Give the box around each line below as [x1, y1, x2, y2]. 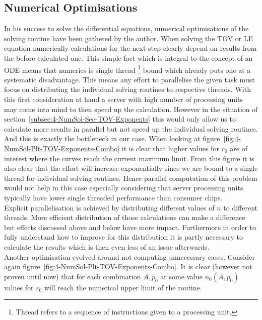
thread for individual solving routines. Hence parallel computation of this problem [4, 172, 257, 183]
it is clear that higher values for [121, 143, 219, 153]
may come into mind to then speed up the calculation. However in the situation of [4, 103, 258, 114]
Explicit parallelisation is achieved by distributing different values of [4, 202, 215, 212]
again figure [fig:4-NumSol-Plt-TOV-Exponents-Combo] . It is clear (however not [4, 261, 252, 272]
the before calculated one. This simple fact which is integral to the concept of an [4, 52, 253, 63]
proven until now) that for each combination [4, 271, 141, 281]
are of [230, 143, 247, 153]
